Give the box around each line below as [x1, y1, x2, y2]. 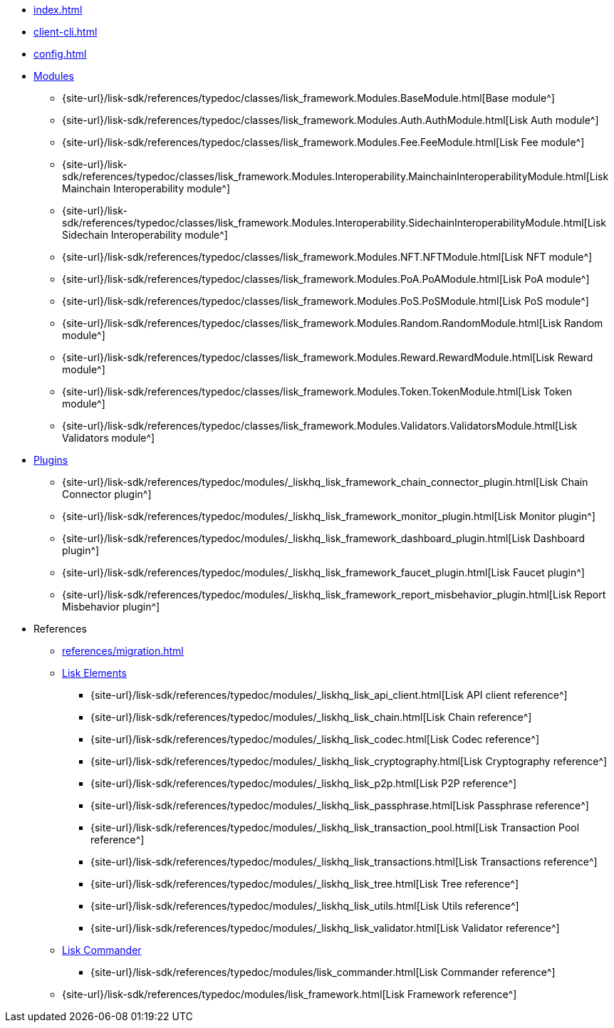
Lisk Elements [62, 667, 127, 679]
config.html [33, 48, 87, 60]
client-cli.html [33, 26, 98, 38]
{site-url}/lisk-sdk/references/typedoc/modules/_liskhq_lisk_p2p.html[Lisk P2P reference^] [90, 777, 517, 789]
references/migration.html [62, 645, 184, 657]
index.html [33, 4, 83, 16]
